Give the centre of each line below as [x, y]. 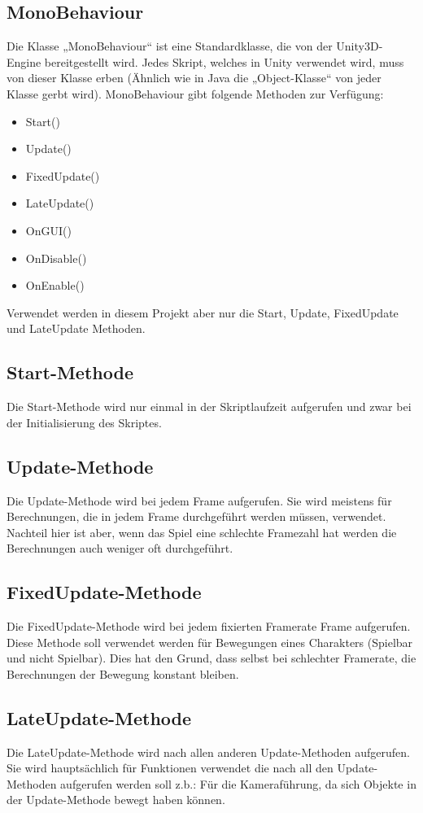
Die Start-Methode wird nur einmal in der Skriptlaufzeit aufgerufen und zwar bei [209, 406]
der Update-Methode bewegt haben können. [116, 800]
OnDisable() [56, 258]
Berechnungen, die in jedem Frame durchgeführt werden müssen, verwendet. [196, 516]
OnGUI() [48, 230]
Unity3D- [360, 46]
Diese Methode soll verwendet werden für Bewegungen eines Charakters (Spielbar [210, 642]
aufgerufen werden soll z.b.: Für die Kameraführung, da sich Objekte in [238, 783]
